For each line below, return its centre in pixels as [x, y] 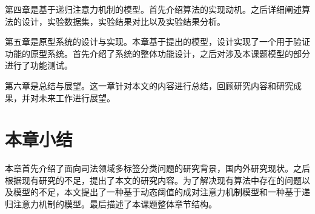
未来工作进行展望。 [77, 97]
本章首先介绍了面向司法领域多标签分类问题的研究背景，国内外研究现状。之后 [157, 168]
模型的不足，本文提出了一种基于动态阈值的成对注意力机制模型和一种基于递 [161, 192]
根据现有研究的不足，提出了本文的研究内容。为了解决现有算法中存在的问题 [153, 180]
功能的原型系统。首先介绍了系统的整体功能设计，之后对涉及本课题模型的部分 [157, 53]
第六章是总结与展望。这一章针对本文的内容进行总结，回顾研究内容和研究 [149, 85]
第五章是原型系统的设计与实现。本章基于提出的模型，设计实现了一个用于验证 [157, 42]
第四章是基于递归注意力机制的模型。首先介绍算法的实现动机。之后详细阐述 [153, 9]
